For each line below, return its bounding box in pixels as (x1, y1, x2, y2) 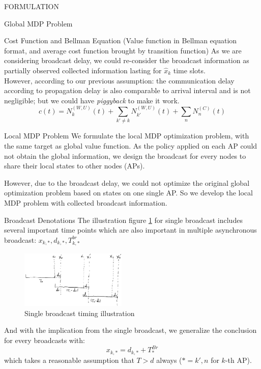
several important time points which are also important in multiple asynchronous (4, 224, 257, 235)
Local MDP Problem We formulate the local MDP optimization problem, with (4, 130, 249, 141)
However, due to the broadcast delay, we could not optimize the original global (4, 177, 250, 188)
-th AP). (225, 354, 252, 365)
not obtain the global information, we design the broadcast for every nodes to (4, 150, 246, 161)
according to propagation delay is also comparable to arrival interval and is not (4, 85, 251, 96)
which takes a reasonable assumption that (4, 354, 134, 365)
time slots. (173, 65, 206, 75)
